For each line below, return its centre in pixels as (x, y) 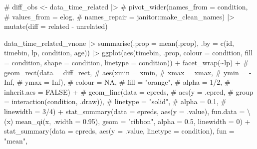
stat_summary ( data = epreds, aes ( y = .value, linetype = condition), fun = (119, 131)
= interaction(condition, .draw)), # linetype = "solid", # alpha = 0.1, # (115, 101)
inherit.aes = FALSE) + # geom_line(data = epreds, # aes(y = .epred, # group (129, 91)
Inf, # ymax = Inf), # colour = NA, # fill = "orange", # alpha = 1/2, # (117, 82)
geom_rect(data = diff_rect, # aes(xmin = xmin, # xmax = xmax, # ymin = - (128, 72)
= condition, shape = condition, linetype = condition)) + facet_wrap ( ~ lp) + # (127, 62)
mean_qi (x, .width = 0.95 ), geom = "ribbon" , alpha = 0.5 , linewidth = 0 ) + (133, 121)
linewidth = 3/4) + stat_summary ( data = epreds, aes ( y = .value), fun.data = (125, 111)
